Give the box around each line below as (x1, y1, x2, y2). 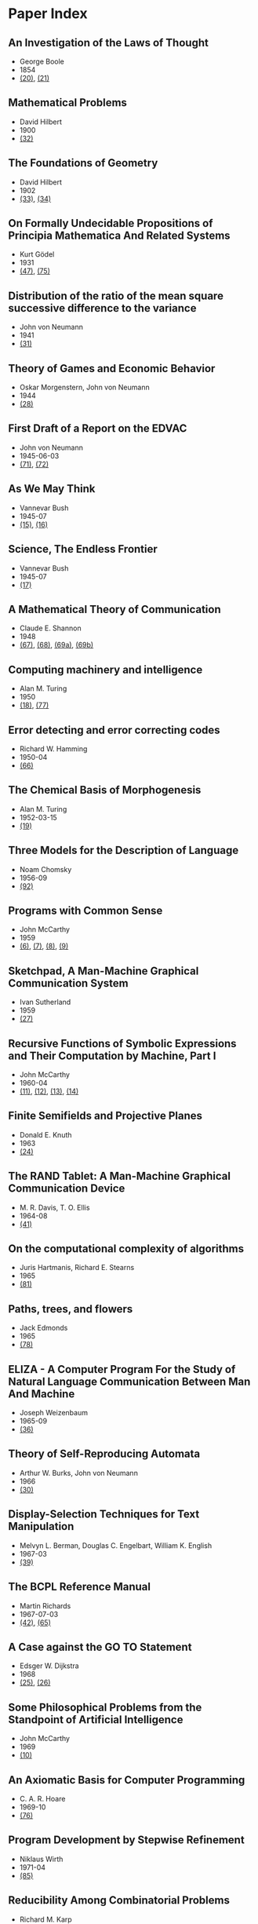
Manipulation (8, 1520, 74, 1533)
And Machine (8, 1387, 75, 1400)
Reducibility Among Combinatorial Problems (8, 1893, 230, 1908)
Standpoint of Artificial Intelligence (8, 1713, 184, 1726)
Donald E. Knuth (19, 1130, 72, 1139)
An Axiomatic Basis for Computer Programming (8, 1773, 245, 1787)
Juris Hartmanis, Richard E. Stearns (19, 1263, 135, 1272)
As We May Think (8, 482, 96, 495)
